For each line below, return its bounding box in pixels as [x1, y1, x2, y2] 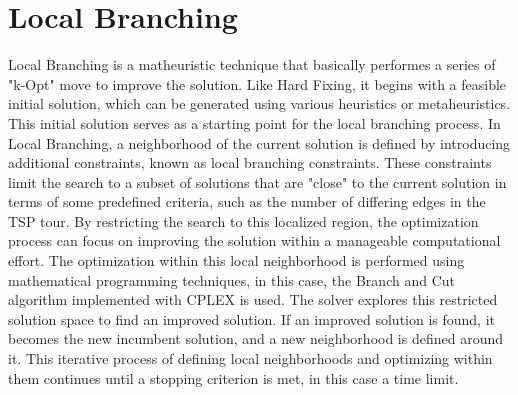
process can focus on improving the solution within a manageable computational [8, 230, 501, 251]
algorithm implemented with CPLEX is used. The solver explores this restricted [8, 289, 498, 310]
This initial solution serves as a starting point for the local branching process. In [8, 112, 501, 133]
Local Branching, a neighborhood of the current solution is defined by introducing [8, 132, 511, 153]
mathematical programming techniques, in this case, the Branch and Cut [8, 269, 455, 290]
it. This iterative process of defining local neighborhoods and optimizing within [8, 348, 493, 369]
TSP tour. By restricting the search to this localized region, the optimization [8, 210, 479, 231]
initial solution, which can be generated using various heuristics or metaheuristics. [8, 93, 511, 114]
